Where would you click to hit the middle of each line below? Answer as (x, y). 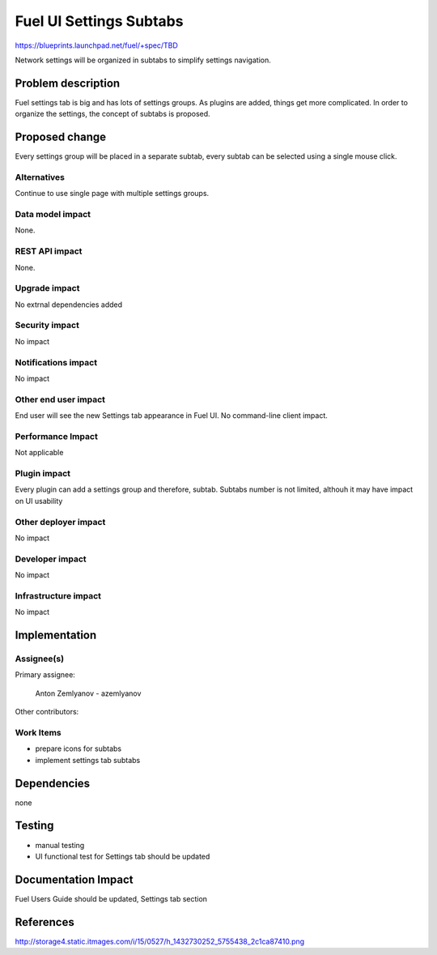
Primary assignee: (45, 675)
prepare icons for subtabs (78, 748)
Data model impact (53, 215)
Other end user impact (60, 399)
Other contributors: (47, 712)
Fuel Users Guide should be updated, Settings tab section (111, 898)
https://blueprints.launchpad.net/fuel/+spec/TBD (96, 45)
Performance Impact (57, 436)
